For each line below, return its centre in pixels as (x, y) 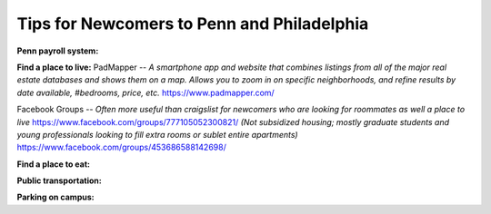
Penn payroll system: (58, 51)
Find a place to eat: (54, 164)
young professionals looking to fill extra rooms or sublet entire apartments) (158, 134)
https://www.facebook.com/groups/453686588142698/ (121, 147)
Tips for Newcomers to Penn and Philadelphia (193, 24)
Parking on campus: (55, 197)
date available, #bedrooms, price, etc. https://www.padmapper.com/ (145, 92)
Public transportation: (59, 180)
